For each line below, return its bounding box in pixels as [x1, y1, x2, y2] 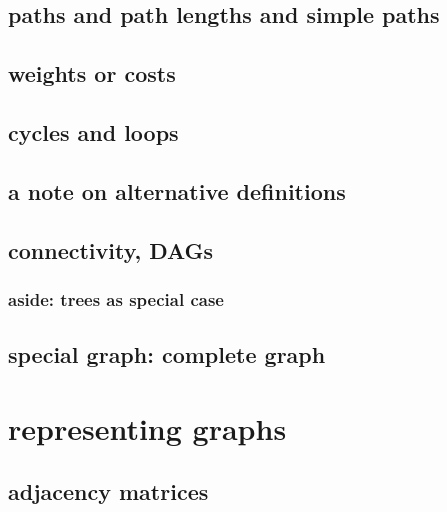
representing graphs [8, 407, 287, 448]
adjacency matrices [8, 476, 209, 507]
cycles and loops [8, 116, 179, 147]
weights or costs [8, 58, 176, 89]
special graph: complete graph [8, 339, 326, 370]
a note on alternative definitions [8, 175, 346, 206]
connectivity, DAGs [8, 234, 214, 265]
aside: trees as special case [8, 286, 224, 311]
